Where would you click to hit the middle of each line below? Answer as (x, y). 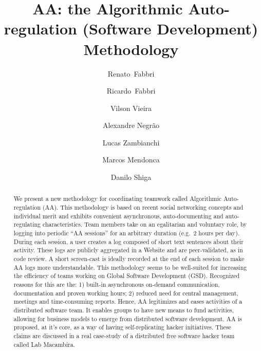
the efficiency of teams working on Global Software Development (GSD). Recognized (127, 276)
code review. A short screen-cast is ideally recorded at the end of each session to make (129, 259)
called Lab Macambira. (44, 344)
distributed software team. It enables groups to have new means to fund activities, (124, 310)
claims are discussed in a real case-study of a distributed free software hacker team (124, 335)
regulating (27, 224)
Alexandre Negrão (131, 125)
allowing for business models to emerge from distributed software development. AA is (128, 318)
